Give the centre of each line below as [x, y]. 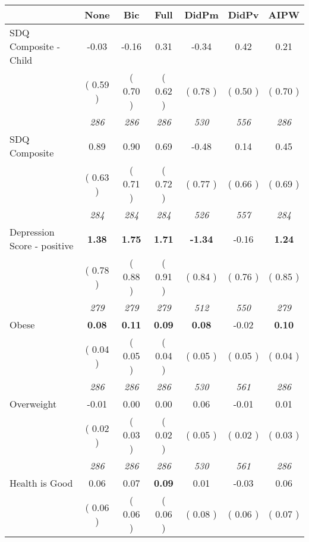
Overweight [33, 404]
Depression [32, 232]
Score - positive [42, 245]
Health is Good [41, 483]
